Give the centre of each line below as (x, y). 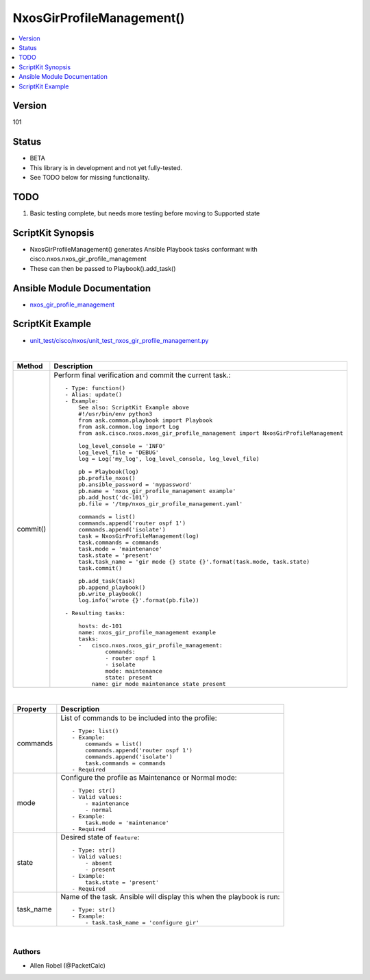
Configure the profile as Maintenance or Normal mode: (149, 777)
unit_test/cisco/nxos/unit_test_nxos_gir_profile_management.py (119, 340)
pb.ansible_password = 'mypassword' (136, 485)
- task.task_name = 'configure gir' (142, 922)
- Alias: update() (94, 395)
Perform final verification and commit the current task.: (142, 375)
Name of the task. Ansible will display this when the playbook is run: (170, 896)
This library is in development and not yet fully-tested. (106, 167)
